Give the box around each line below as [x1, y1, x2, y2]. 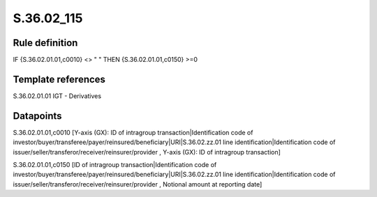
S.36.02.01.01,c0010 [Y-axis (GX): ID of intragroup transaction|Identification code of [13, 128, 253, 136]
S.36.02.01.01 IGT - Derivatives [13, 91, 101, 100]
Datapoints [13, 110, 62, 122]
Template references [13, 73, 106, 85]
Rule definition [13, 37, 78, 49]
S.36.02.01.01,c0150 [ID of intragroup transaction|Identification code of [13, 161, 217, 169]
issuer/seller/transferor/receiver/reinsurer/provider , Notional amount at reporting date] [13, 180, 263, 188]
